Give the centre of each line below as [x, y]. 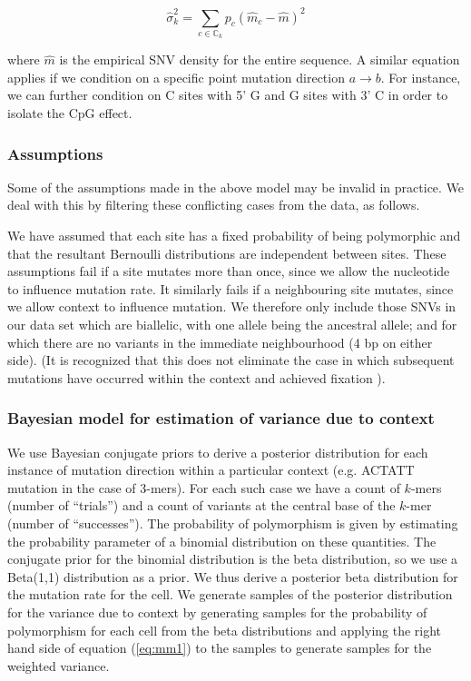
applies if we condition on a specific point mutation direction [176, 77]
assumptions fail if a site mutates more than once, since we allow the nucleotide [229, 271]
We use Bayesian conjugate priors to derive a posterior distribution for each [218, 452]
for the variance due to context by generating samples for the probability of [217, 612]
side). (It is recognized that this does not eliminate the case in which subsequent [231, 360]
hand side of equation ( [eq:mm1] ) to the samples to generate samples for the [220, 648]
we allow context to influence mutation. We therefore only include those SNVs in [232, 306]
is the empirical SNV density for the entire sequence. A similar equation [260, 59]
